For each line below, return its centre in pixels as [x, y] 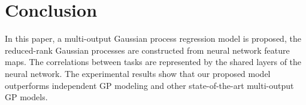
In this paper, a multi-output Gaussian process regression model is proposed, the [153, 38]
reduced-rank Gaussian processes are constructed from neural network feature [147, 50]
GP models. [26, 97]
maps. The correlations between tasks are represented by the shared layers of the [153, 62]
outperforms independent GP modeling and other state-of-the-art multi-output [149, 85]
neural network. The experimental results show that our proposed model [138, 73]
